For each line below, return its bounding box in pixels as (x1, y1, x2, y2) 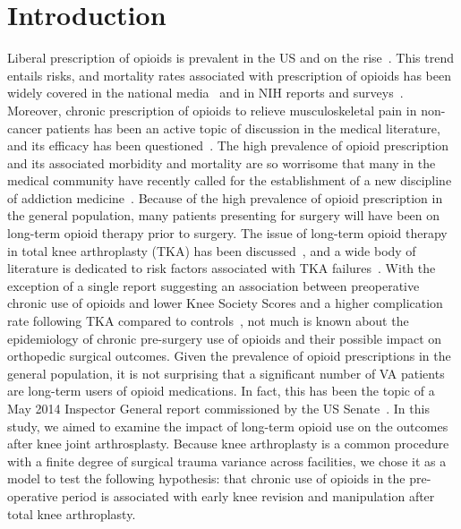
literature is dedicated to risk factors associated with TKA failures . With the (7, 259, 436, 277)
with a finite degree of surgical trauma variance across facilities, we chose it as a (7, 451, 447, 470)
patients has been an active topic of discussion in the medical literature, (46, 118, 440, 137)
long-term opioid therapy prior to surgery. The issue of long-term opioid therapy (7, 224, 448, 243)
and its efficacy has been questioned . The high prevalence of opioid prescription (7, 136, 449, 155)
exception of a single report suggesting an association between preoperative (7, 276, 420, 294)
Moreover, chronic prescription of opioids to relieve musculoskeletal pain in (7, 100, 417, 119)
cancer (7, 118, 42, 137)
